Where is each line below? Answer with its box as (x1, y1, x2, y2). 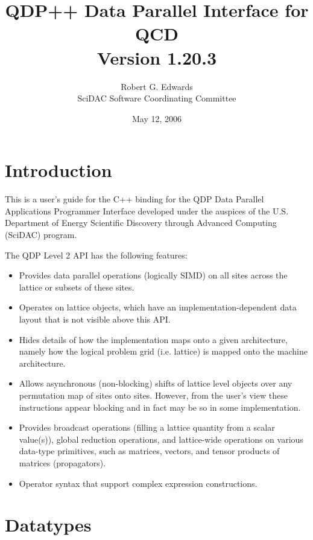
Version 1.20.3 (96, 45, 217, 69)
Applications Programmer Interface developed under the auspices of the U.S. (5, 204, 289, 217)
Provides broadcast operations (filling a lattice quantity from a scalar (19, 421, 275, 434)
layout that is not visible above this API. (19, 312, 171, 325)
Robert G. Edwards (121, 80, 193, 92)
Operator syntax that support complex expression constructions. (19, 477, 258, 489)
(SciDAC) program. (5, 228, 77, 240)
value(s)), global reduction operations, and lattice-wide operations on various (19, 432, 303, 445)
